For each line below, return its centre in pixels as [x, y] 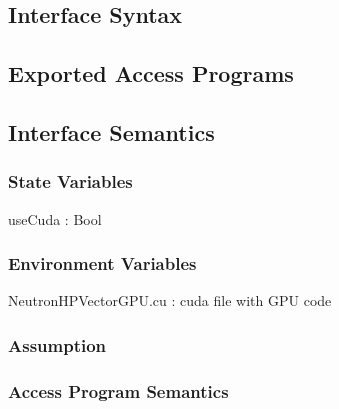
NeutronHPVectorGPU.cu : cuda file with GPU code [170, 300]
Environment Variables [102, 263]
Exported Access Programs [151, 73]
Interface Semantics [111, 131]
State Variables [70, 181]
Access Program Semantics [118, 390]
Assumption [57, 344]
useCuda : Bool [55, 218]
